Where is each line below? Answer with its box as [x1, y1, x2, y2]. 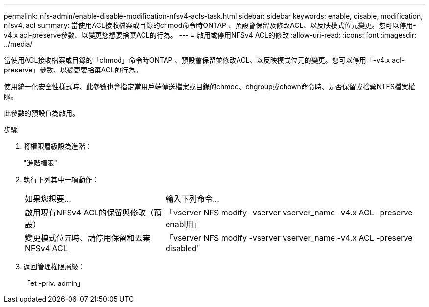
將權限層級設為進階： [24, 142, 92, 150]
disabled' [165, 243, 199, 253]
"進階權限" [24, 159, 58, 167]
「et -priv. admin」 [24, 279, 85, 287]
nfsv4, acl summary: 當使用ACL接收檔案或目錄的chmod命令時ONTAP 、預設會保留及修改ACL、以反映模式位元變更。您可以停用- [4, 21, 416, 29]
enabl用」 [165, 219, 202, 229]
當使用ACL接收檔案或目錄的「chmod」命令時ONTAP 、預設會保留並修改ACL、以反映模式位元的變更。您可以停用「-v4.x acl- [4, 56, 405, 64]
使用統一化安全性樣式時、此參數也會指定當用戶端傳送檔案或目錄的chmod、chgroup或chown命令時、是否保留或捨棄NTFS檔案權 [4, 82, 415, 91]
